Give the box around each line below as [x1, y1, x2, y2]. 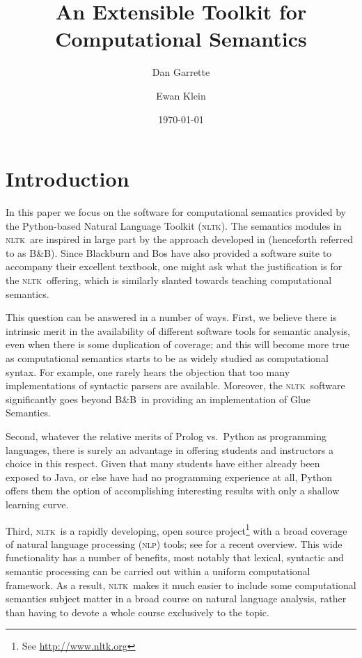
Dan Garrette [152, 65, 210, 79]
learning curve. [6, 496, 69, 511]
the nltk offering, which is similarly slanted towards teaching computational [6, 273, 332, 287]
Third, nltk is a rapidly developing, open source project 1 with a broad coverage [6, 521, 347, 538]
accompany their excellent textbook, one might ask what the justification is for [6, 259, 343, 274]
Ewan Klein [156, 88, 206, 102]
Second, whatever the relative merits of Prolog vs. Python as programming [6, 428, 326, 443]
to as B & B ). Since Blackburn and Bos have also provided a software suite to [6, 245, 331, 260]
